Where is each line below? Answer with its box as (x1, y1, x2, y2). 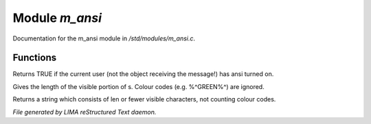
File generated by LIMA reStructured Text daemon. (12, 108, 157, 116)
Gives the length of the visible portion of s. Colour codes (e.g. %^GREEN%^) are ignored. (12, 82, 265, 90)
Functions (12, 52, 57, 64)
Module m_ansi (12, 10, 102, 25)
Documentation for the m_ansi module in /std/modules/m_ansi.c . (12, 34, 196, 42)
